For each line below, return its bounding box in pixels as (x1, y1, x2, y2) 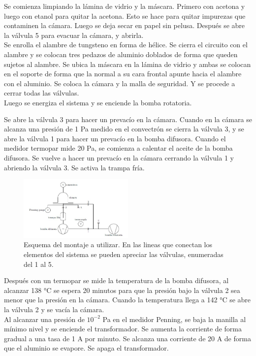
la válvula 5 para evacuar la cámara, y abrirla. (4, 30, 144, 40)
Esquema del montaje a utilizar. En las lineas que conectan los (24, 239, 212, 250)
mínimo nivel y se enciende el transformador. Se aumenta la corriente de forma (4, 324, 242, 334)
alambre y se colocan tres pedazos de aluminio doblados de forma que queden (4, 49, 238, 59)
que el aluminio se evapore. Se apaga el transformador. (4, 343, 169, 353)
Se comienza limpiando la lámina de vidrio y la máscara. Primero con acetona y (4, 1, 245, 11)
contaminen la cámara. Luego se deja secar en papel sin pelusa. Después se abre (4, 20, 245, 31)
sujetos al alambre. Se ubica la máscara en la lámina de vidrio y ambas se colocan (4, 59, 251, 69)
